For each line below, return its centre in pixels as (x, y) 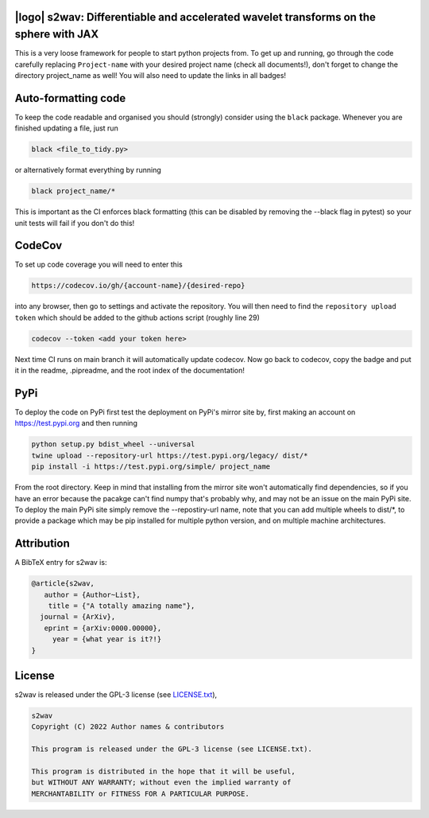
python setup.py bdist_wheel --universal (113, 444)
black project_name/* (73, 191)
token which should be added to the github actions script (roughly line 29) (137, 317)
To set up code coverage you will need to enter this (99, 265)
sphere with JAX (57, 35)
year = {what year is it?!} (107, 639)
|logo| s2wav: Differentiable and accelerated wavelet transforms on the (195, 17)
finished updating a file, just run (66, 128)
